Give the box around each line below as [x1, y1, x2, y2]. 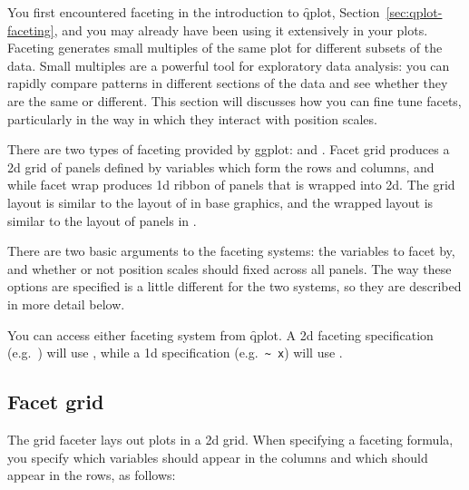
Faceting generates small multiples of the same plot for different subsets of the [7, 38, 443, 57]
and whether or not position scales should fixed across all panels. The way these [7, 259, 452, 278]
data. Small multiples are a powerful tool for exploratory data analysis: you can [7, 55, 450, 74]
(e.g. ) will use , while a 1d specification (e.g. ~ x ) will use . [7, 343, 343, 362]
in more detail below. [7, 294, 125, 313]
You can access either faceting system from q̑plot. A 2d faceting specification [7, 325, 434, 344]
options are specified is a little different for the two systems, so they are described [7, 277, 462, 296]
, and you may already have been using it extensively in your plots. [54, 20, 428, 39]
